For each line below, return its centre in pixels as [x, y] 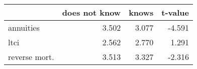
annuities [24, 27]
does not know [91, 12]
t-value [175, 12]
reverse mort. [31, 57]
